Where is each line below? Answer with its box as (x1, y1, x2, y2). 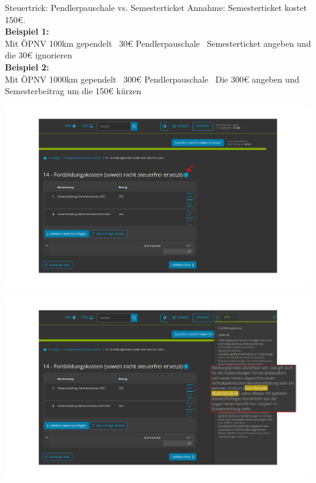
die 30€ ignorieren (5, 49, 72, 61)
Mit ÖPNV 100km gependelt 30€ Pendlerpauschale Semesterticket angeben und (5, 36, 311, 49)
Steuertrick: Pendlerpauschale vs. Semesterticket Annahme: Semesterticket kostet (5, 1, 307, 13)
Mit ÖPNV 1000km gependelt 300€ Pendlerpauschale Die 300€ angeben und (5, 72, 300, 85)
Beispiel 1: (5, 25, 49, 38)
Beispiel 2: (5, 60, 49, 73)
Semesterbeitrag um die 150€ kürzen (5, 84, 142, 97)
